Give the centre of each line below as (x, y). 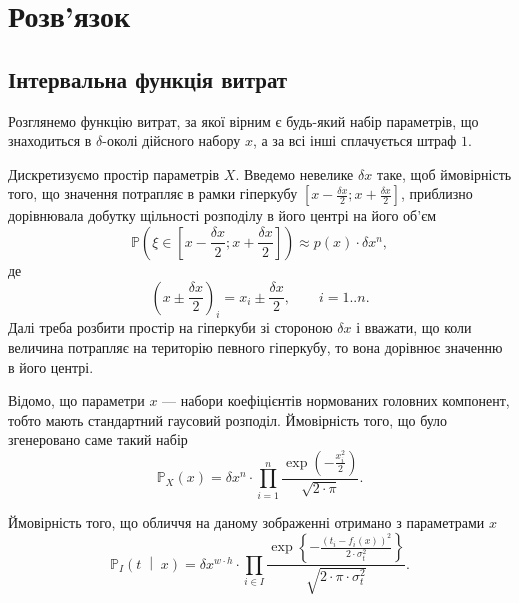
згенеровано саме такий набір (98, 439)
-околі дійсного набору (171, 140)
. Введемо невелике (294, 173)
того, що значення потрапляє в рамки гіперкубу (153, 193)
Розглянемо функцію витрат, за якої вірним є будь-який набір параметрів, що (243, 120)
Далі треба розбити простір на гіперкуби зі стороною (170, 327)
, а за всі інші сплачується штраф (354, 140)
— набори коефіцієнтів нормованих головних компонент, (336, 400)
